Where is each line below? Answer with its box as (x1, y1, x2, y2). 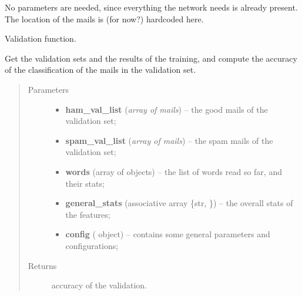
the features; (65, 208, 110, 220)
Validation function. (5, 32, 76, 45)
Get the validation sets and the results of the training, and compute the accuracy (5, 52, 297, 64)
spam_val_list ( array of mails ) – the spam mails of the (65, 134, 273, 146)
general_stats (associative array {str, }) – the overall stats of (65, 197, 293, 209)
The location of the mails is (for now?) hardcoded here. (5, 12, 204, 25)
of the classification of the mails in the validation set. (5, 63, 196, 76)
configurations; (65, 239, 119, 251)
